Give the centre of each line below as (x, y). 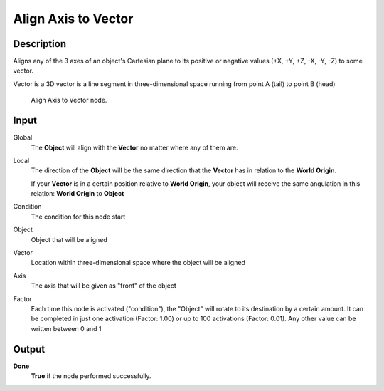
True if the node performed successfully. (91, 376)
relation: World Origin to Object (78, 194)
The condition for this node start (78, 217)
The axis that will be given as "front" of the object (104, 286)
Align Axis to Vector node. (69, 100)
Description (40, 44)
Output (29, 349)
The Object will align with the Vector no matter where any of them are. (134, 147)
